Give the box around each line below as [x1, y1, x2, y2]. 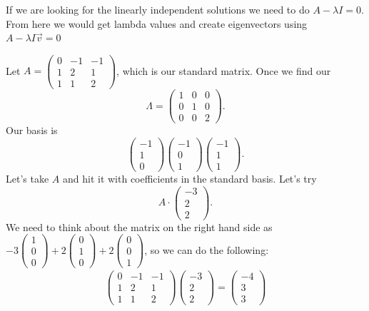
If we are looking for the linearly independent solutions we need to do [6, 2, 310, 16]
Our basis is [6, 123, 58, 138]
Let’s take [6, 170, 49, 185]
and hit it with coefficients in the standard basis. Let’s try [62, 170, 317, 185]
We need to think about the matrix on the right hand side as [6, 219, 273, 234]
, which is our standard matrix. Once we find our [116, 63, 331, 78]
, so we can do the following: [144, 242, 269, 257]
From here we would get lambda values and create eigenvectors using [6, 16, 308, 31]
